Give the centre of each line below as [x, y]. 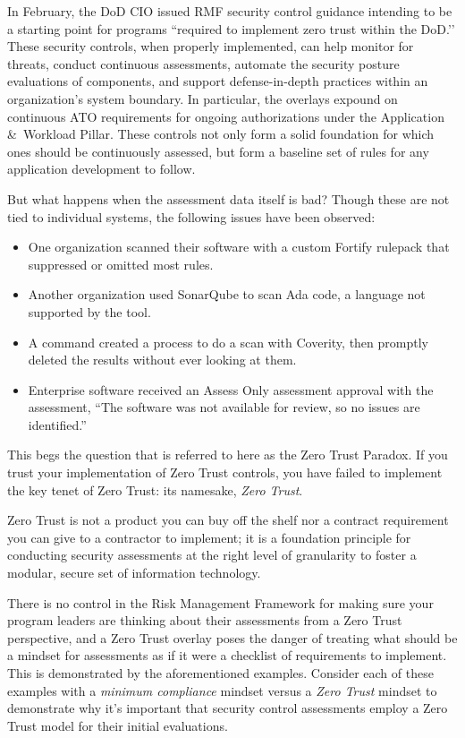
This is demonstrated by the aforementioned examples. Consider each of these [220, 673]
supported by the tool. [89, 311]
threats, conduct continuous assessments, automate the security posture [203, 63]
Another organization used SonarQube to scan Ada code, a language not [227, 294]
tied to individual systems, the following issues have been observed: [191, 216]
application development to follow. [101, 169]
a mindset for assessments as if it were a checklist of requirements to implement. [227, 655]
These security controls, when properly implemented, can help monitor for [211, 46]
